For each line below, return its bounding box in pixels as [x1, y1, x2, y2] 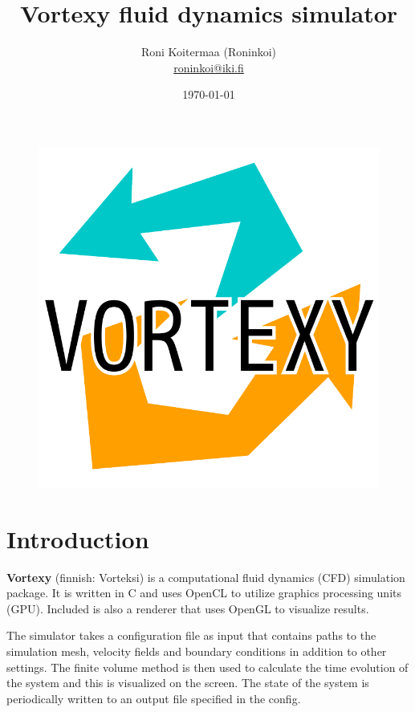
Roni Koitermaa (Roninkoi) [140, 43, 277, 60]
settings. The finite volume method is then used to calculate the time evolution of [6, 658, 409, 675]
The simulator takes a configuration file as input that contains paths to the [6, 627, 376, 644]
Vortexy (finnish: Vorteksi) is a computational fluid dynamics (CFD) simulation [6, 568, 405, 585]
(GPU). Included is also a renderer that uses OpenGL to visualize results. [6, 600, 369, 616]
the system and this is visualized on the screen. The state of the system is [6, 674, 369, 691]
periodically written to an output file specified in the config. [6, 690, 301, 706]
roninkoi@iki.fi [173, 59, 244, 75]
